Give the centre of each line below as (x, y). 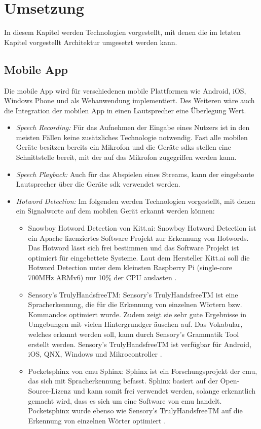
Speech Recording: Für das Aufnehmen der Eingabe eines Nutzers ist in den (133, 127)
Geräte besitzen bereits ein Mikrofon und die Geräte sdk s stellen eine (123, 147)
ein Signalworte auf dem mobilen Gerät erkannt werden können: (115, 211)
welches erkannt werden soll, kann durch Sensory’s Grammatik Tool (134, 334)
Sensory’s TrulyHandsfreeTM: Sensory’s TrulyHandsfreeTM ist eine (133, 294)
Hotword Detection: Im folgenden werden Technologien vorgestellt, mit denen (136, 201)
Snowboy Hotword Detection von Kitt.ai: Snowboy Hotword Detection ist (142, 228)
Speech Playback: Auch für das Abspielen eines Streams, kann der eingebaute (135, 174)
